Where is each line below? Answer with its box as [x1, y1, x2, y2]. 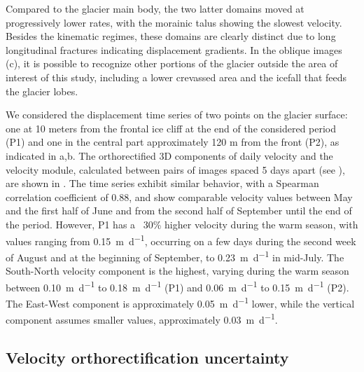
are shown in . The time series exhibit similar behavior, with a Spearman [6, 176, 319, 191]
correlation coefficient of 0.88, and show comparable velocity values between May [6, 189, 353, 204]
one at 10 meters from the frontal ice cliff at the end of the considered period [6, 120, 337, 135]
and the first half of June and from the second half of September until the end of [6, 203, 352, 218]
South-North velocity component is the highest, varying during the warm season [6, 263, 349, 277]
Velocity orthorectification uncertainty [6, 346, 289, 368]
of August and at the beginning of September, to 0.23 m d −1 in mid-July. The [6, 247, 344, 264]
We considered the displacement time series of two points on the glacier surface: [6, 107, 348, 122]
